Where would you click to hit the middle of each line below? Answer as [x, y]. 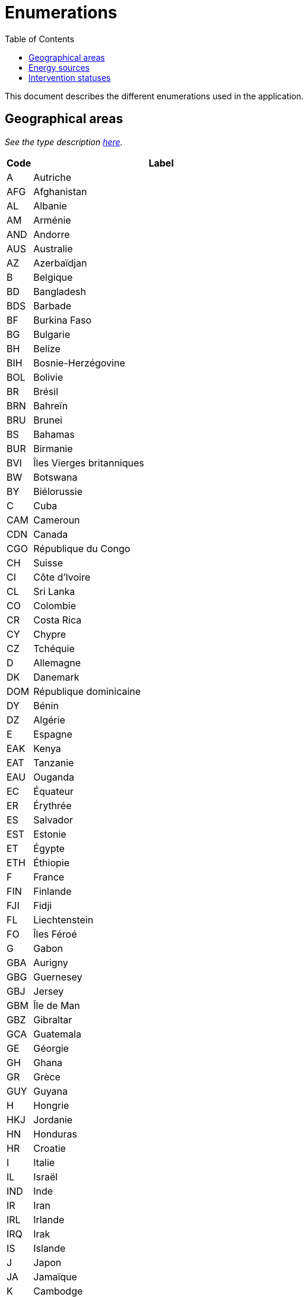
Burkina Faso [63, 320]
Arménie [52, 220]
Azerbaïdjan [60, 263]
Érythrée [53, 805]
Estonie [50, 834]
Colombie [55, 605]
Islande [50, 1248]
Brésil [46, 391]
